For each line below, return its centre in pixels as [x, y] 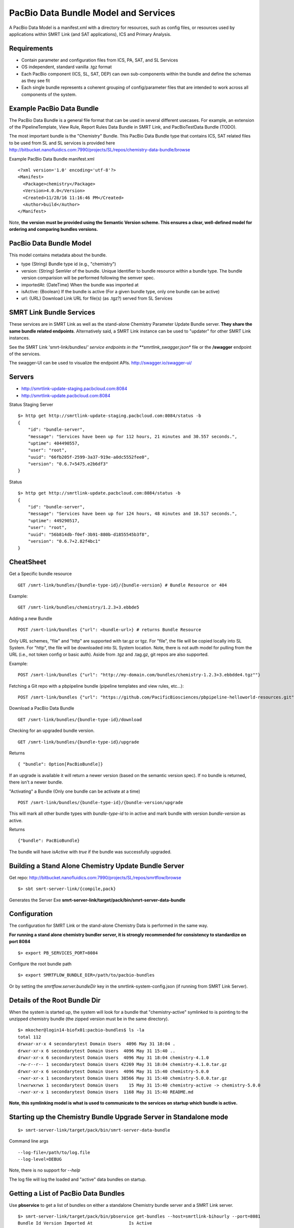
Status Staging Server [31, 404]
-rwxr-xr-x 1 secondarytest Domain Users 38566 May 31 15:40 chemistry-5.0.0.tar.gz [122, 1078]
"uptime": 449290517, [54, 520]
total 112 [29, 1037]
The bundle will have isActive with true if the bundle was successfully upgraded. [90, 852]
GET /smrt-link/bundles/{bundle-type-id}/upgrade [79, 742]
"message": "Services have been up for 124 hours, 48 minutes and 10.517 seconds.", [133, 514]
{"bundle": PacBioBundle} [49, 841]
